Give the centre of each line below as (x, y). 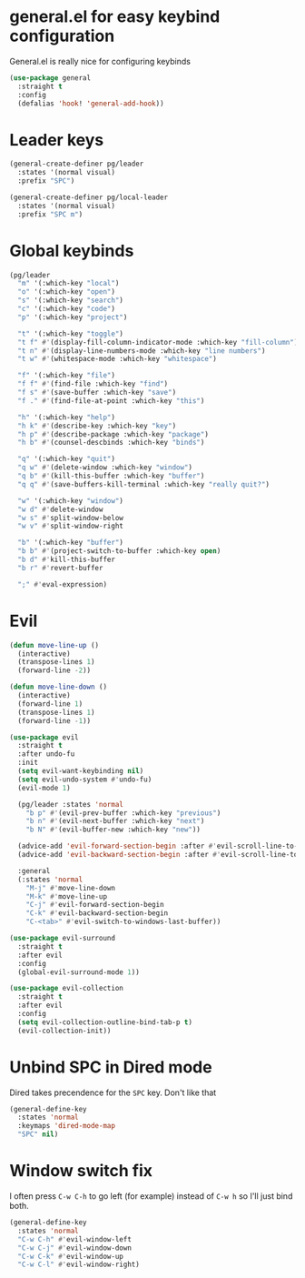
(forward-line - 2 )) (54, 670)
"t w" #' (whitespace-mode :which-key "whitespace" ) (118, 359)
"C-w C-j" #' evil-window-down (74, 1248)
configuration (62, 36)
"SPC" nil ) (38, 1134)
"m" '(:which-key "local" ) (69, 284)
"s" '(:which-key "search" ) (71, 301)
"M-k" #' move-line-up (66, 896)
